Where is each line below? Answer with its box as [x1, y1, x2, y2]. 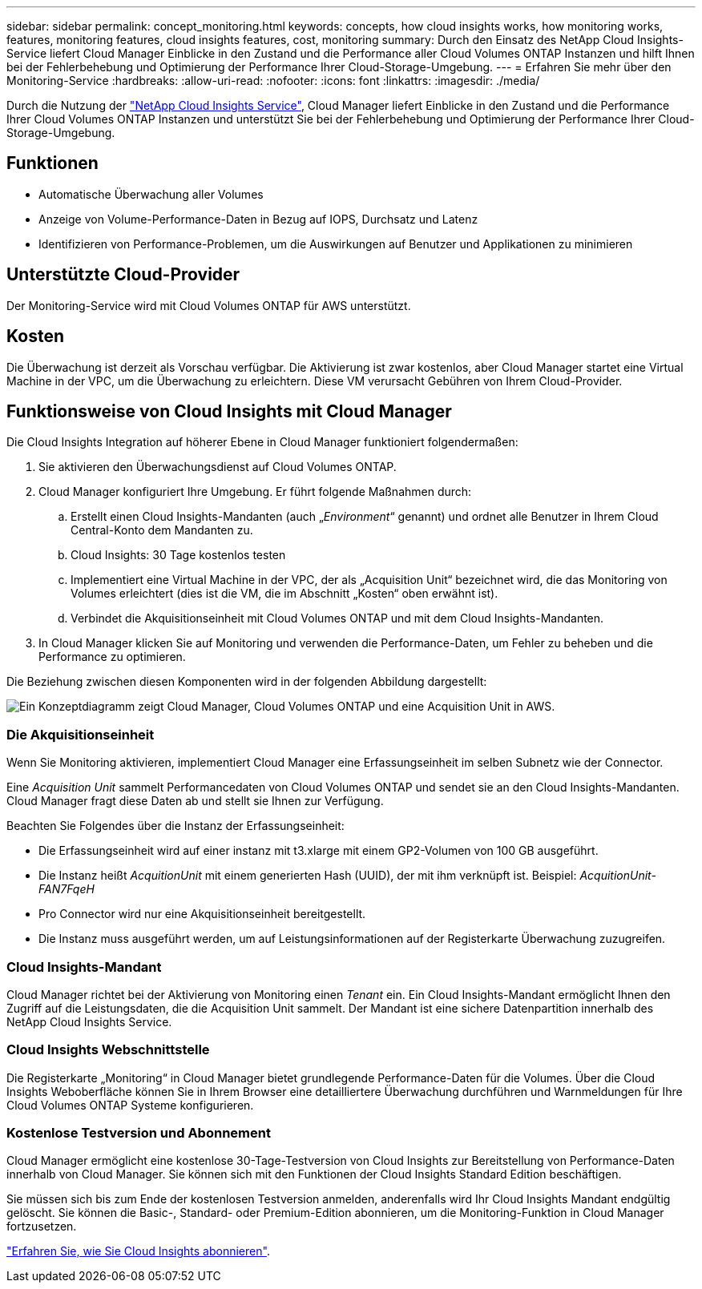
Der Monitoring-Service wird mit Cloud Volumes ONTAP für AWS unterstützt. [6, 298, 411, 312]
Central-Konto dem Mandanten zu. [71, 523, 253, 538]
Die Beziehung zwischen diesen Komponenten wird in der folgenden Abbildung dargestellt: [6, 675, 487, 689]
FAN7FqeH [38, 882, 95, 896]
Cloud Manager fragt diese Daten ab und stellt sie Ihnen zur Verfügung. [6, 794, 384, 808]
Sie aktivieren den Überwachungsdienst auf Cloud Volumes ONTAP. [38, 460, 397, 474]
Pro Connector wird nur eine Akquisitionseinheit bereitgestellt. [38, 907, 366, 921]
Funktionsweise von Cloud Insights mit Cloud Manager [6, 401, 452, 421]
